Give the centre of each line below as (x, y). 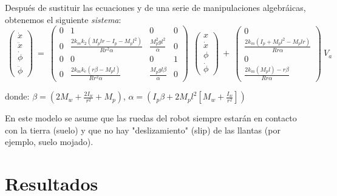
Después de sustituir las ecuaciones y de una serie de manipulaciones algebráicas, (155, 7)
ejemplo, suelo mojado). (49, 142)
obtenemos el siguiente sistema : (63, 19)
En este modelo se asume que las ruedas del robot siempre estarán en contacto (151, 118)
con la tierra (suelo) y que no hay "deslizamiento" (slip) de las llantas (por (143, 130)
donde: (17, 96)
